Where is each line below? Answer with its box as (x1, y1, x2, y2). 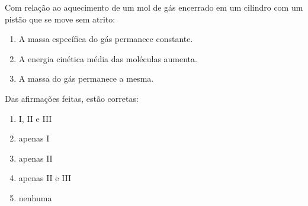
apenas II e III (18, 172, 72, 184)
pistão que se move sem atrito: (5, 12, 115, 25)
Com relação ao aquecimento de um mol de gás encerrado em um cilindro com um (5, 1, 303, 13)
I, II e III (18, 112, 52, 124)
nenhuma (18, 191, 52, 204)
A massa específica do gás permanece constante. (18, 33, 193, 45)
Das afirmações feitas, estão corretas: (5, 92, 139, 104)
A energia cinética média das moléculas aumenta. (18, 52, 197, 65)
